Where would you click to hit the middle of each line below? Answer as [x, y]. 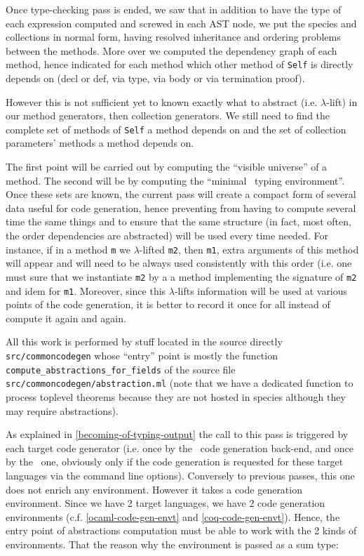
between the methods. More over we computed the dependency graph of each [171, 50]
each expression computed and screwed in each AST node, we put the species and [181, 23]
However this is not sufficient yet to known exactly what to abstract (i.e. [162, 101]
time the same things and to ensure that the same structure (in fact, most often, [178, 221]
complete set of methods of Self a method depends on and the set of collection [176, 129]
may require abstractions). [62, 410]
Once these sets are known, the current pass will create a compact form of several [181, 194]
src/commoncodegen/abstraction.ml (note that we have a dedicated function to [180, 383]
